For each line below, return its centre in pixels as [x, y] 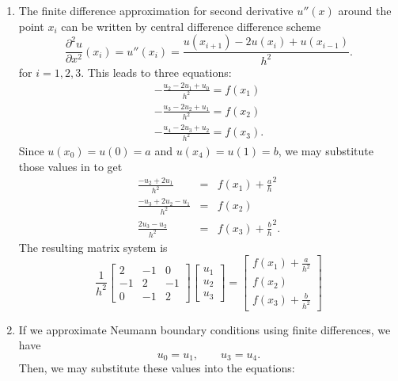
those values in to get [70, 166]
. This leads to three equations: [156, 72]
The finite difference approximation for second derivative [156, 10]
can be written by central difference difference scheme [191, 26]
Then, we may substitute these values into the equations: [157, 368]
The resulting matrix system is [93, 247]
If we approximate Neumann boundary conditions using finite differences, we [205, 329]
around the [365, 10]
